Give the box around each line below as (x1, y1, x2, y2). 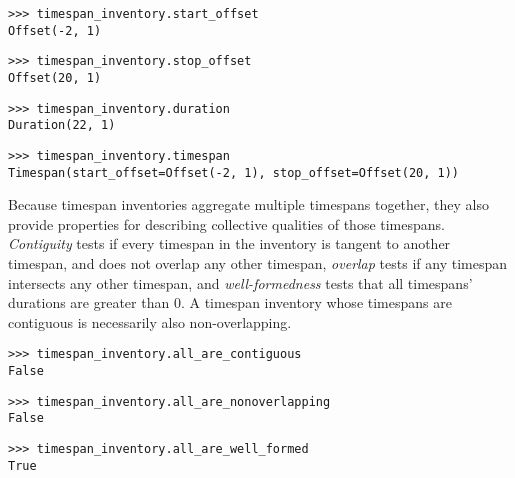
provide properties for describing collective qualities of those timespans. (8, 213, 445, 234)
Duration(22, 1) (8, 118, 116, 133)
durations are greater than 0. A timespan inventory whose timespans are (8, 292, 452, 313)
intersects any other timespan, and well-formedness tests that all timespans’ (8, 272, 473, 293)
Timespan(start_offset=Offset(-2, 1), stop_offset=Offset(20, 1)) (8, 165, 460, 180)
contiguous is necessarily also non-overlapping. (8, 311, 292, 332)
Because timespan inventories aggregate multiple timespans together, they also (8, 194, 489, 215)
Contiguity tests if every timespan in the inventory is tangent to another (8, 233, 451, 254)
